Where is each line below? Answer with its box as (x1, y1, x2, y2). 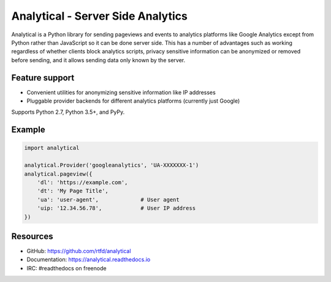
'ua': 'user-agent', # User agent (37, 196, 180, 203)
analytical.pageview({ (24, 170, 93, 178)
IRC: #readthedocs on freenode (26, 264, 107, 272)
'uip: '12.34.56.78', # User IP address (37, 205, 196, 212)
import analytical (24, 144, 80, 152)
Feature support (11, 72, 75, 83)
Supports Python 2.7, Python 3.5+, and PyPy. (11, 108, 125, 116)
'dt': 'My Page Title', (37, 187, 108, 195)
